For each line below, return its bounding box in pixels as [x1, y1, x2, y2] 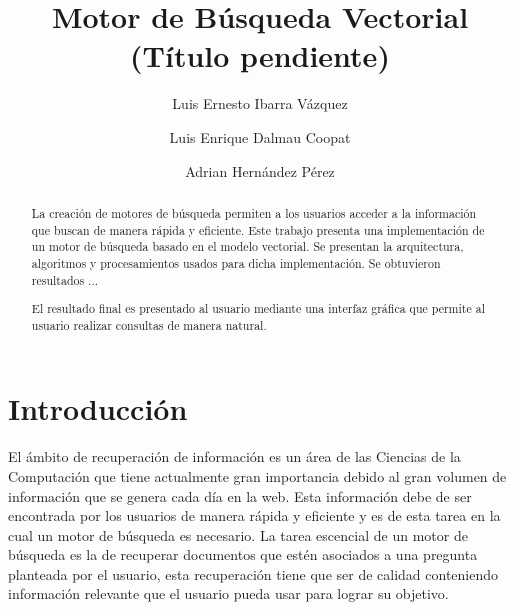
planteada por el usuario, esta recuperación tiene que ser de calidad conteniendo [8, 563, 499, 584]
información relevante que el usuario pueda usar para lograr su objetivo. [8, 583, 449, 604]
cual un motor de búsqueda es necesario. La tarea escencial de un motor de [8, 524, 468, 545]
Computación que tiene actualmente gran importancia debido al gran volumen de [8, 465, 507, 486]
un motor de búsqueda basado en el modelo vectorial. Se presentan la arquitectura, [31, 238, 464, 255]
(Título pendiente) [130, 35, 390, 76]
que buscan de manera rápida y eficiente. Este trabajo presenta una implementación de [31, 221, 485, 238]
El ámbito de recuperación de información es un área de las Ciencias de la [8, 446, 461, 467]
